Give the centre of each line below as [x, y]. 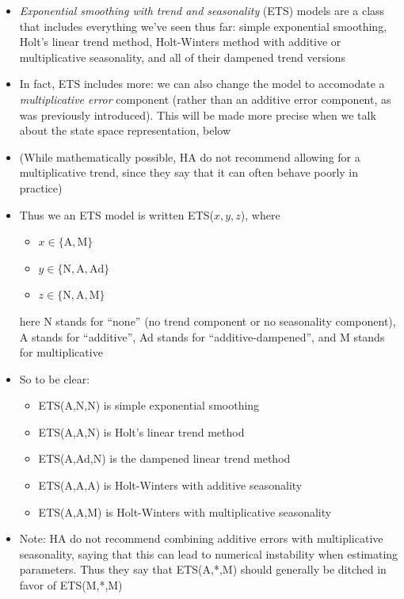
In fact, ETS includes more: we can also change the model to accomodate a [202, 84]
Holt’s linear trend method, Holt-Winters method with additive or [180, 42]
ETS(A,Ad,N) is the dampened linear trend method [164, 458]
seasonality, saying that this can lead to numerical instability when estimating [209, 553]
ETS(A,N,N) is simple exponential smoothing [149, 405]
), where [260, 214]
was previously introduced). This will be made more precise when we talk [198, 114]
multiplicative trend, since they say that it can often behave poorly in [189, 172]
